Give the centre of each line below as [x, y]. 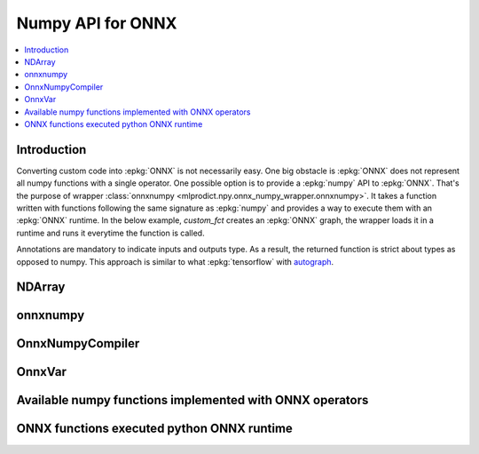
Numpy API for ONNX [97, 23]
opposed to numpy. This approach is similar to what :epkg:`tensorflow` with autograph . [175, 261]
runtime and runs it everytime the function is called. [110, 233]
